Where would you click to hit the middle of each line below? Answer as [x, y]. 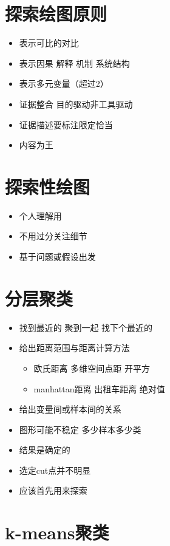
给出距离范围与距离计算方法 [74, 348]
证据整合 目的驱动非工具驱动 [76, 104]
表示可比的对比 [49, 43]
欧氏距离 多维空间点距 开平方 [92, 368]
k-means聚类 [57, 532]
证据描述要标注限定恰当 [66, 124]
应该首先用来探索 [53, 490]
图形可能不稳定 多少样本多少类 [80, 429]
